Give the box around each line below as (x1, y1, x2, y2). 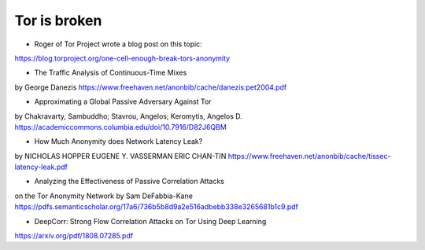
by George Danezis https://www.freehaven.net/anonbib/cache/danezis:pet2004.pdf (14, 83, 287, 92)
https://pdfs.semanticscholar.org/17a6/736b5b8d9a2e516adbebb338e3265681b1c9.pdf (14, 202, 298, 211)
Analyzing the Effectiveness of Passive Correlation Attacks (34, 177, 224, 186)
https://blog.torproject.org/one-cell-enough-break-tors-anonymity (14, 53, 231, 63)
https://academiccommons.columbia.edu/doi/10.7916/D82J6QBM (14, 122, 227, 131)
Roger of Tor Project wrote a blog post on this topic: (34, 39, 202, 49)
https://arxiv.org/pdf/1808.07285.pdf (14, 231, 134, 241)
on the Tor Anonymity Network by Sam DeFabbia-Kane (14, 191, 193, 200)
